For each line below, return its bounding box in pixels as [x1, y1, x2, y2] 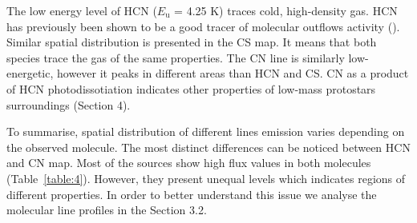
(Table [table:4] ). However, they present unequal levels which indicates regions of [6, 169, 406, 186]
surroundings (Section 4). [6, 96, 131, 113]
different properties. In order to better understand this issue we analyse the [6, 185, 377, 202]
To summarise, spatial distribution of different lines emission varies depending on [6, 123, 405, 140]
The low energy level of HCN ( [6, 2, 157, 18]
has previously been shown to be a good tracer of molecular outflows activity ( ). [6, 18, 400, 34]
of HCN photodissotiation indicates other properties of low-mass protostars [6, 80, 376, 97]
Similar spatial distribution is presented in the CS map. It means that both [6, 34, 377, 50]
